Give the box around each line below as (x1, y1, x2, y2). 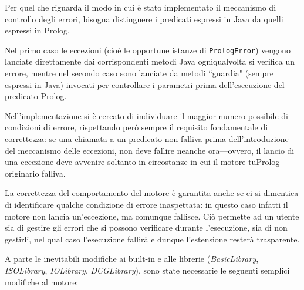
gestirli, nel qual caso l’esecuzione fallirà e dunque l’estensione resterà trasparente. (5, 232, 300, 245)
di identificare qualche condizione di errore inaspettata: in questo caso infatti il (5, 198, 288, 210)
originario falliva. (5, 167, 66, 179)
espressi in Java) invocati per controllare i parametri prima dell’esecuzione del (5, 78, 285, 90)
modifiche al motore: (5, 275, 79, 288)
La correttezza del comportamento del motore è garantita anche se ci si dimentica (5, 187, 299, 199)
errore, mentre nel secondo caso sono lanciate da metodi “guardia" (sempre (5, 67, 274, 79)
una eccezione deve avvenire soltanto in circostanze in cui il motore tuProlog (5, 156, 280, 168)
